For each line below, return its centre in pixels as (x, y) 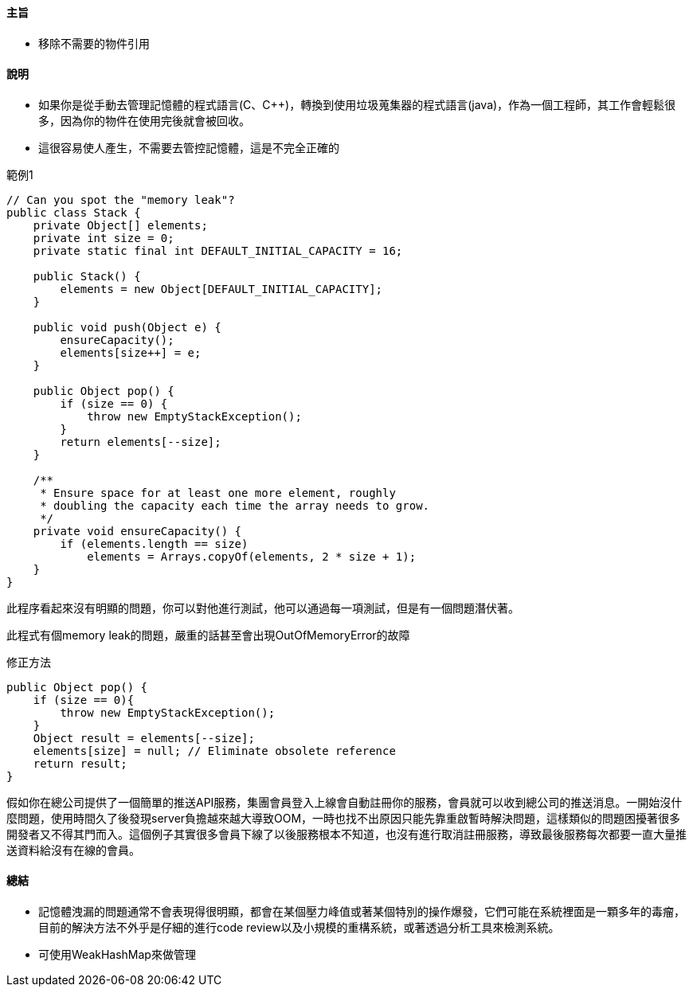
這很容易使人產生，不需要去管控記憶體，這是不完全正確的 (189, 147)
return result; (80, 763)
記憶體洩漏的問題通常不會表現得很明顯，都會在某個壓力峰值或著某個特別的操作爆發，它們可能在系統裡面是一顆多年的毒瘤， (362, 912)
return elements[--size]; (141, 442)
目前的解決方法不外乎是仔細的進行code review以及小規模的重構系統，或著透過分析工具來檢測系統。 (299, 928)
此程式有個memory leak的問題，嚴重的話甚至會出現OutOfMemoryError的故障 (208, 635)
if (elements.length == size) (154, 543)
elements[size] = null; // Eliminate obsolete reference (214, 751)
